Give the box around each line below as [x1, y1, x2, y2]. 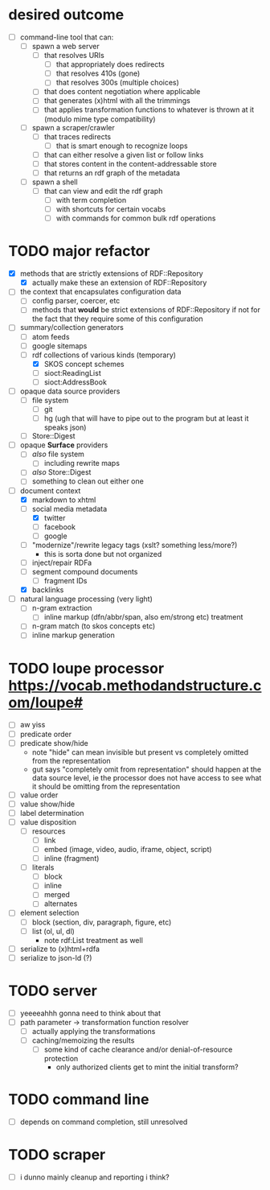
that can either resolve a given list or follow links [43, 150, 204, 159]
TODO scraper [8, 1146, 106, 1164]
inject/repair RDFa [31, 558, 92, 567]
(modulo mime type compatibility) [43, 114, 156, 124]
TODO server [8, 982, 98, 999]
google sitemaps [31, 340, 88, 351]
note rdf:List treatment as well [43, 935, 143, 945]
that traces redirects [43, 131, 112, 142]
